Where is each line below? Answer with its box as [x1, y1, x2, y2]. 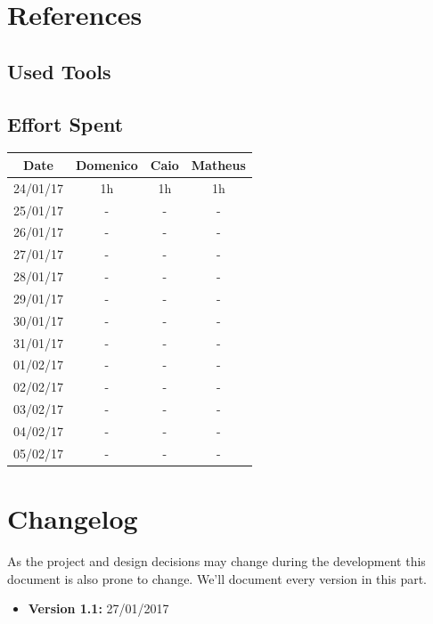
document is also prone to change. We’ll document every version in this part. [7, 569, 428, 588]
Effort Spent [7, 109, 124, 137]
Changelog [7, 500, 138, 537]
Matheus [191, 155, 246, 174]
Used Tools [7, 57, 111, 85]
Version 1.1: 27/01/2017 [28, 599, 169, 618]
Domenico [76, 155, 138, 174]
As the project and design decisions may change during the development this [7, 552, 426, 571]
